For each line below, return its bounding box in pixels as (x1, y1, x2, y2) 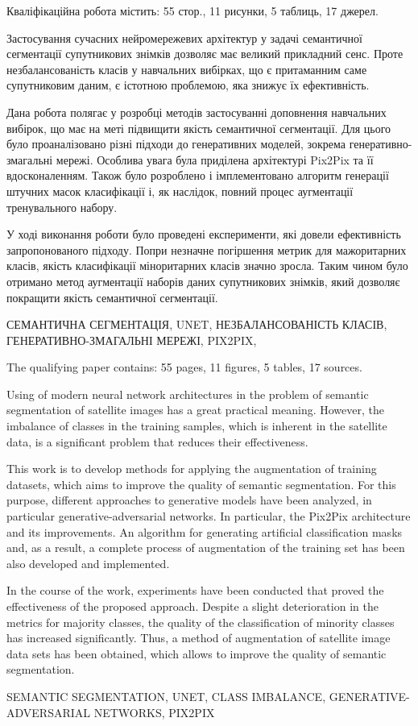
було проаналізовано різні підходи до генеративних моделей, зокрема (6, 135, 346, 152)
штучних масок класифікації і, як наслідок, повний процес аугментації (6, 182, 354, 199)
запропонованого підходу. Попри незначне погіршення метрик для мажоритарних (6, 241, 407, 258)
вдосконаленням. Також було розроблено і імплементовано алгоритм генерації (6, 167, 389, 184)
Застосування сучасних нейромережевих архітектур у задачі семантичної (6, 29, 362, 46)
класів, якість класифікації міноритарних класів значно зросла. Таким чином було (6, 257, 408, 274)
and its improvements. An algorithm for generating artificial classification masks (6, 523, 403, 540)
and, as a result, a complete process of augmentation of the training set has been (6, 539, 405, 556)
